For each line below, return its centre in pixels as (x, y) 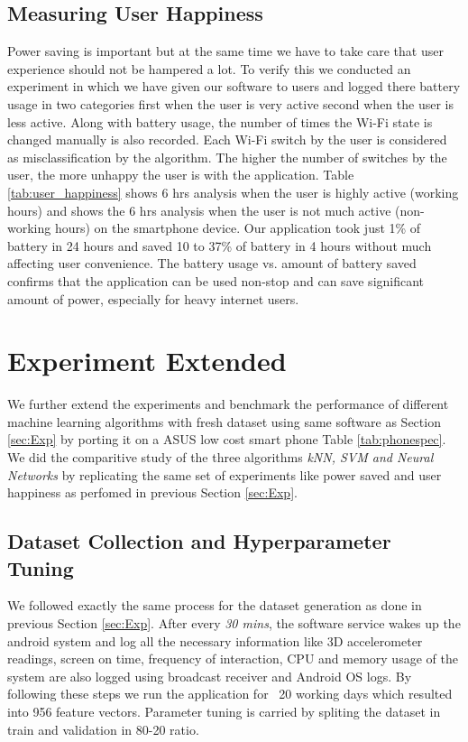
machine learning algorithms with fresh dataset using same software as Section (224, 421)
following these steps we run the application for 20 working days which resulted (230, 694)
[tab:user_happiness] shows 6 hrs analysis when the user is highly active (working (233, 192)
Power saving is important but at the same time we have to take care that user (225, 51)
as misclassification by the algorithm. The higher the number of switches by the (227, 157)
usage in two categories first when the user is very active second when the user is (230, 103)
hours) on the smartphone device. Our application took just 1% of (238, 228)
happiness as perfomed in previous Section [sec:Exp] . (152, 492)
